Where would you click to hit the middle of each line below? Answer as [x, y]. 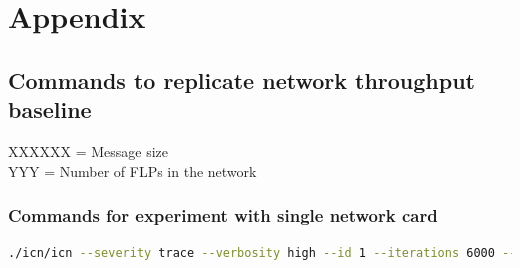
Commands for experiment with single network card [223, 215]
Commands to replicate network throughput [241, 79]
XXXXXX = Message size [88, 150]
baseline [50, 109]
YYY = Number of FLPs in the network [132, 170]
